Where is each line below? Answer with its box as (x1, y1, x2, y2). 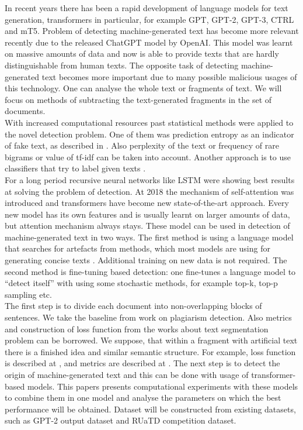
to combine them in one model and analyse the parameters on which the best (5, 391, 281, 404)
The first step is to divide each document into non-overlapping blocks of (5, 300, 262, 312)
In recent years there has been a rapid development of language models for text (5, 2, 288, 13)
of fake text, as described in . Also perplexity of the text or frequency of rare (5, 139, 279, 152)
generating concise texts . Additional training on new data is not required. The (5, 254, 287, 266)
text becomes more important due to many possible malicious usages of (41, 70, 297, 82)
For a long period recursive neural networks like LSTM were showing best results (5, 173, 295, 185)
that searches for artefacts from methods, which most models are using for (5, 242, 270, 254)
